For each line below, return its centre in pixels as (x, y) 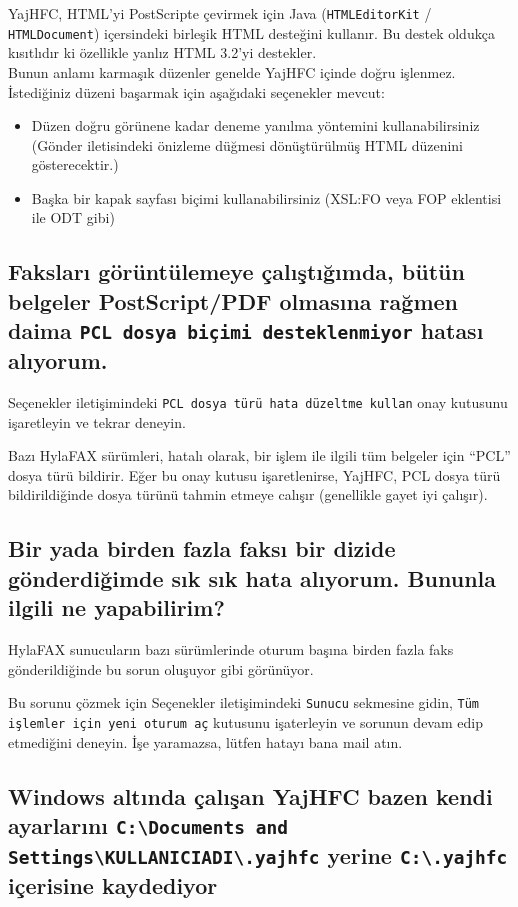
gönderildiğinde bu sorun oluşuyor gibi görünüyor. (161, 668)
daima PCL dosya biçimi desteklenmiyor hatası (246, 330)
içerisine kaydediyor (113, 884)
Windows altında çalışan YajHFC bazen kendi (250, 795)
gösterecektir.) (75, 164)
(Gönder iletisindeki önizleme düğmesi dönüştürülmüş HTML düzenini (247, 144)
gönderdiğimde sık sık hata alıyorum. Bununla (252, 577)
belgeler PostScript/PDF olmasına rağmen (233, 300)
